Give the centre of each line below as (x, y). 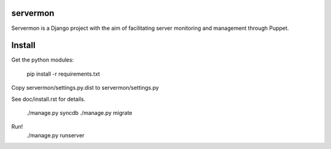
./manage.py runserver (56, 135)
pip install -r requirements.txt (63, 74)
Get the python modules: (43, 60)
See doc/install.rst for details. (48, 99)
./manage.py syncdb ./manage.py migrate (80, 112)
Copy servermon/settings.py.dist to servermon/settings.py (85, 88)
